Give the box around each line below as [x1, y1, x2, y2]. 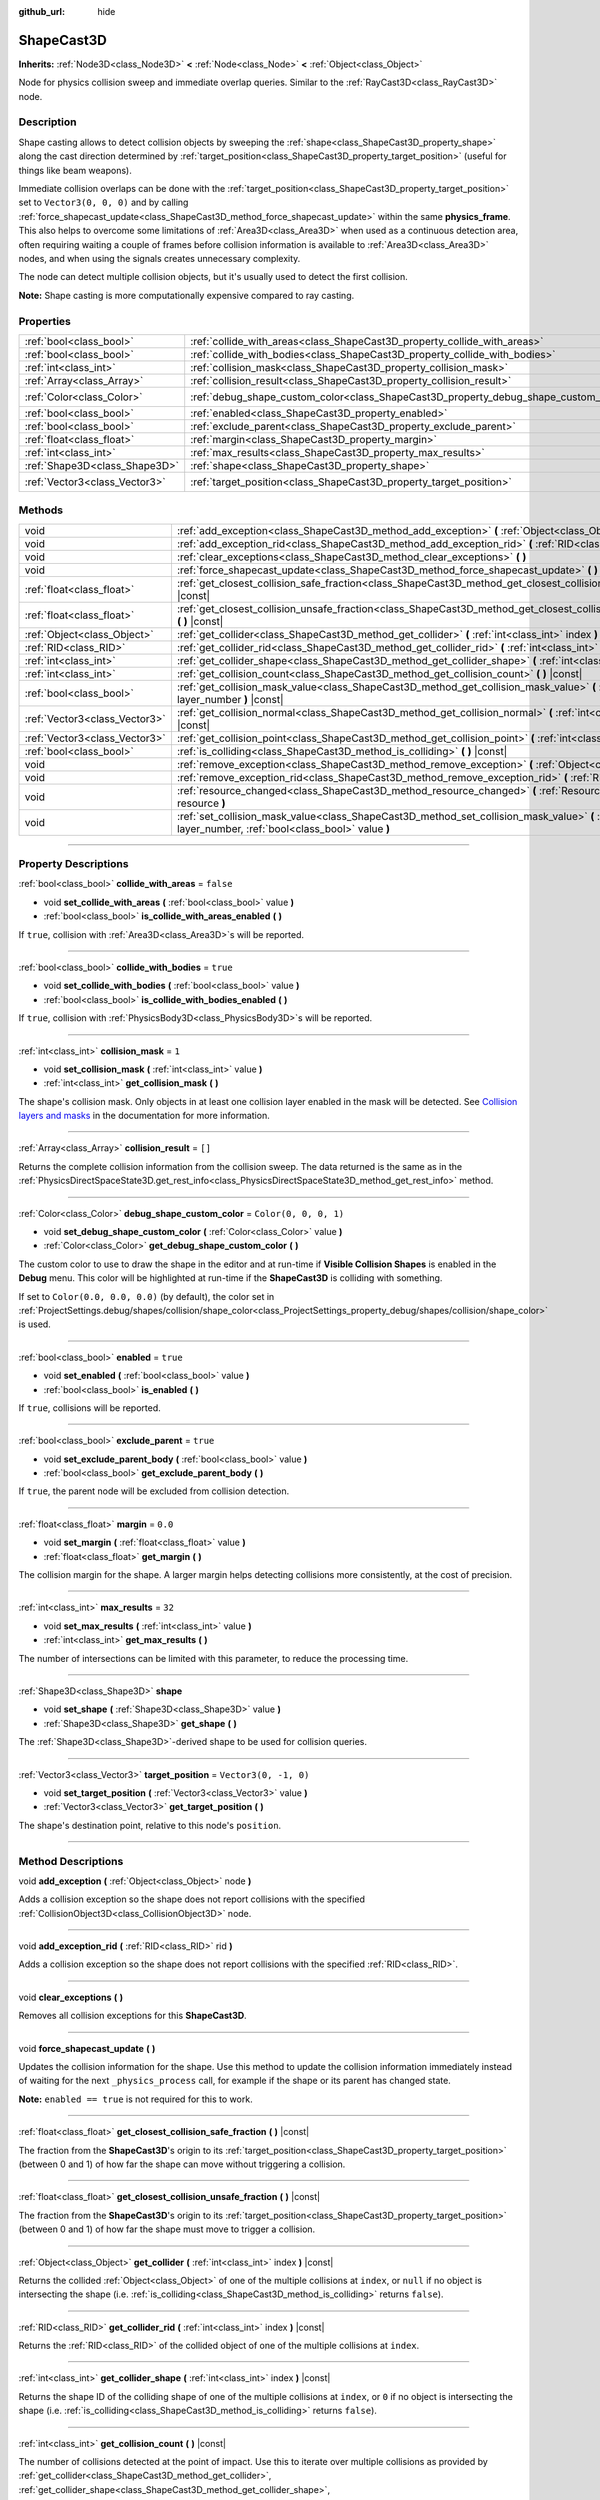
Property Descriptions [18, 857, 129, 870]
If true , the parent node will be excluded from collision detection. [18, 1485, 290, 1497]
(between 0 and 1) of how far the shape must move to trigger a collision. [18, 2223, 316, 2235]
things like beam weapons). [18, 164, 132, 176]
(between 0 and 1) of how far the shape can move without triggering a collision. [18, 2158, 346, 2170]
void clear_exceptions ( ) [18, 1991, 124, 2003]
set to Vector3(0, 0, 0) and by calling [18, 196, 189, 209]
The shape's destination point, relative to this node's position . [18, 1819, 282, 1831]
